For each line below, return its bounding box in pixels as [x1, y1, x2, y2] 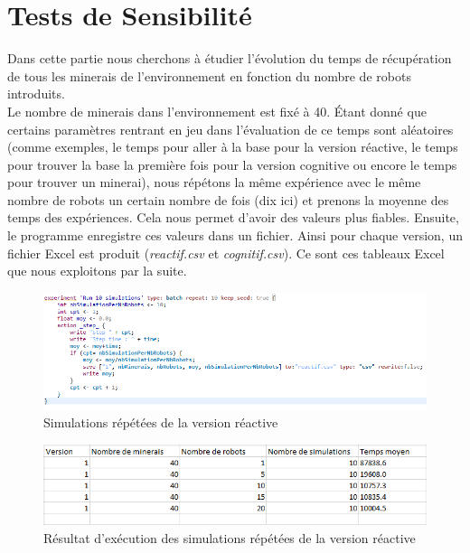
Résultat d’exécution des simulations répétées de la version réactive [43, 528, 416, 547]
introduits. [7, 84, 65, 103]
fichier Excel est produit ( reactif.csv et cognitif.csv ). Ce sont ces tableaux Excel [7, 243, 445, 262]
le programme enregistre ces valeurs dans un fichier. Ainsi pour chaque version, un [7, 226, 463, 245]
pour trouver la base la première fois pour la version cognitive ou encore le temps [7, 155, 457, 173]
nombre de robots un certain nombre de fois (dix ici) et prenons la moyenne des [7, 190, 449, 209]
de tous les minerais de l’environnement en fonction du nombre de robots [7, 66, 411, 85]
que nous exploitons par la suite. [7, 261, 187, 280]
